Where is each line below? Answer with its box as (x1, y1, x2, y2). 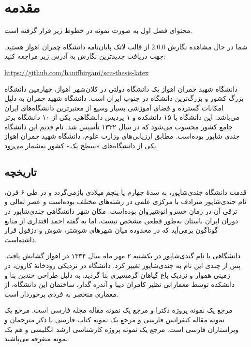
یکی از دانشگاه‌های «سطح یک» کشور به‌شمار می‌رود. (4, 141, 158, 151)
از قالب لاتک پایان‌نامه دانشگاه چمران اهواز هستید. (4, 41, 149, 51)
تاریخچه (4, 164, 37, 179)
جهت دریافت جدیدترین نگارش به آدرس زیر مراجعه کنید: (4, 51, 166, 61)
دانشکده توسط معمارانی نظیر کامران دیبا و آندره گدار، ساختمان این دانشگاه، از (4, 279, 235, 289)
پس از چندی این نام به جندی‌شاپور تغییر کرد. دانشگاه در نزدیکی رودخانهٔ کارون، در (4, 260, 241, 270)
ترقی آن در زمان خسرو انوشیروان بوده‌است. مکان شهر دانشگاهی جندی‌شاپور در (4, 206, 237, 216)
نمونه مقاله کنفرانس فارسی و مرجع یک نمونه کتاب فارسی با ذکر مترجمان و (4, 314, 225, 324)
